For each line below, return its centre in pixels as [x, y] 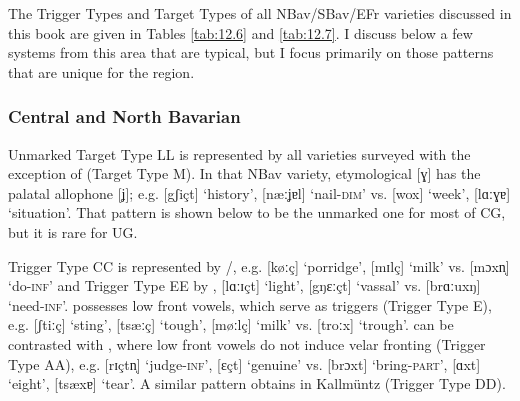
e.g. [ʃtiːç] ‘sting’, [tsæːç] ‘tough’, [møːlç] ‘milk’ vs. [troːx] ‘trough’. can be [231, 324]
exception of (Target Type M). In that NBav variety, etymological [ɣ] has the [244, 173]
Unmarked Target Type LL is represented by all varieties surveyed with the [239, 153]
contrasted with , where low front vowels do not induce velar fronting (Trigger [247, 343]
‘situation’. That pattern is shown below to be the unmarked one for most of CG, [257, 212]
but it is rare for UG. [73, 231]
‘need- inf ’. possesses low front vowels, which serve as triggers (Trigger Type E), [250, 304]
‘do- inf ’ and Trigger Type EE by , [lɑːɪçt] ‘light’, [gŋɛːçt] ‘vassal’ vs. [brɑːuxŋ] [244, 285]
